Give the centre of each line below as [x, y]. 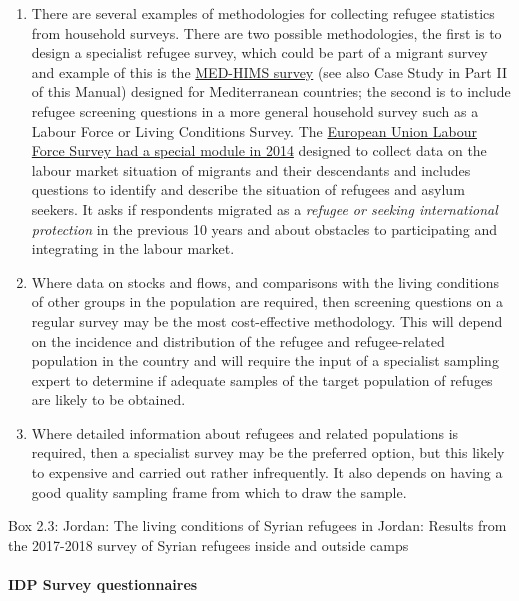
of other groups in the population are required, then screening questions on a [267, 301]
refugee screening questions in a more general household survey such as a [255, 110]
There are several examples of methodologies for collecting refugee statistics [263, 13]
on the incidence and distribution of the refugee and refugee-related [238, 340]
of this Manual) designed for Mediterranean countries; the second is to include [271, 91]
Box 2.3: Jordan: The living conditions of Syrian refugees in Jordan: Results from [257, 525]
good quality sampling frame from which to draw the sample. [219, 491]
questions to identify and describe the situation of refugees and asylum [248, 189]
